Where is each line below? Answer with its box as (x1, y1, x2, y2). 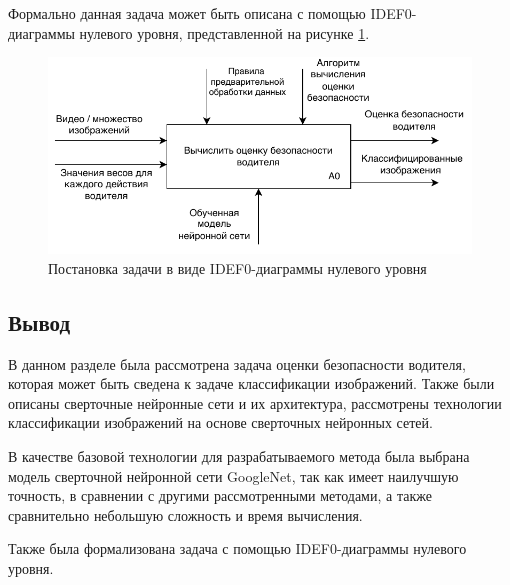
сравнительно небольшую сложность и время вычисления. (8, 504, 363, 525)
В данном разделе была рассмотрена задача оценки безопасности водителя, (8, 353, 466, 374)
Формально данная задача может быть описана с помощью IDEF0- (8, 3, 417, 23)
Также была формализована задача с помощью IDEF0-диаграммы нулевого (8, 538, 467, 559)
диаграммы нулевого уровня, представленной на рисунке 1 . (8, 22, 370, 43)
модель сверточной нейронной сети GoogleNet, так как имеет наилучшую (8, 465, 459, 486)
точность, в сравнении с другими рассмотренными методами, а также (8, 485, 432, 506)
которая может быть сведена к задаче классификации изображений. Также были (8, 373, 495, 394)
